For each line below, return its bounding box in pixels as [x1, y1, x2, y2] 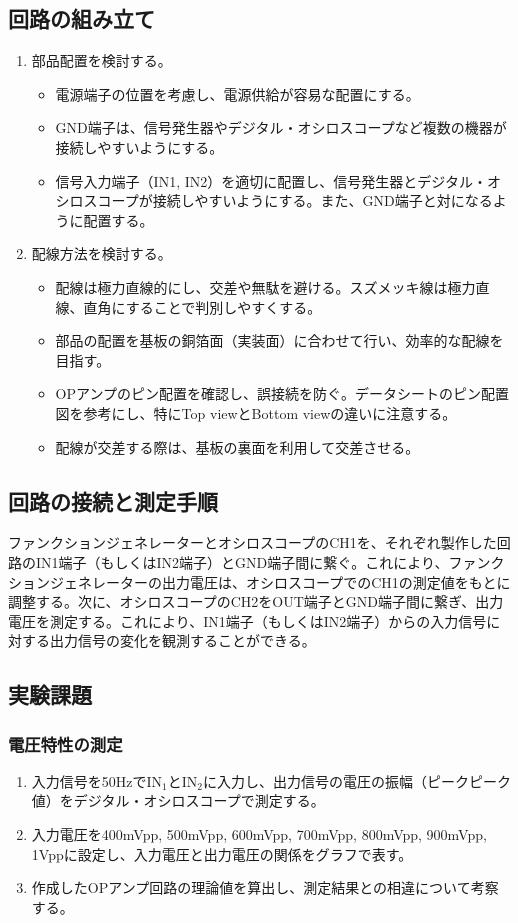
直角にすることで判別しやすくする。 [83, 296, 322, 317]
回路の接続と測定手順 [8, 485, 218, 516]
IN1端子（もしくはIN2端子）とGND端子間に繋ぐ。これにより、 [35, 551, 449, 572]
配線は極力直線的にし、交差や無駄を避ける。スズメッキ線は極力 [55, 276, 476, 297]
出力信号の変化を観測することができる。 [49, 630, 316, 651]
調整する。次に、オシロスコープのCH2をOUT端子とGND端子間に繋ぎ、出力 [8, 591, 504, 612]
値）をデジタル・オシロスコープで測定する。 [31, 790, 325, 811]
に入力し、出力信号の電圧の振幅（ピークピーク [203, 770, 512, 791]
